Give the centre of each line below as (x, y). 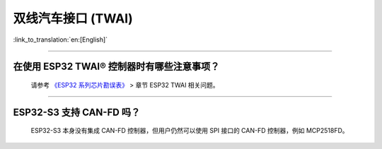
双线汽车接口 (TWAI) (73, 18)
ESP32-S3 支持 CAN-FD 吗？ (77, 112)
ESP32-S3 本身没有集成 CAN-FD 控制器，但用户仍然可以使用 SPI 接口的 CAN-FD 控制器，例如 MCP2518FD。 (190, 131)
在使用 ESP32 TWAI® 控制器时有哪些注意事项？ (116, 67)
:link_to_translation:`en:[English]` (60, 40)
